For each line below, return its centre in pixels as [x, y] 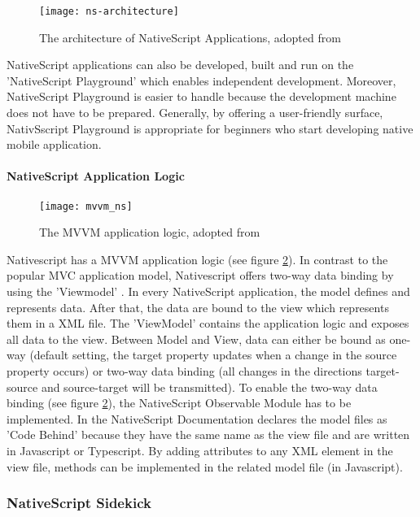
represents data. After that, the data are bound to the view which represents [198, 307]
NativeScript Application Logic [96, 176]
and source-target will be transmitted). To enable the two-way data [209, 387]
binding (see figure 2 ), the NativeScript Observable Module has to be [179, 403]
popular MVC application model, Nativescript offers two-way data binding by [200, 275]
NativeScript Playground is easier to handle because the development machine [201, 96]
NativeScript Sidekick [79, 503]
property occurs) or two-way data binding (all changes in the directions [184, 371]
